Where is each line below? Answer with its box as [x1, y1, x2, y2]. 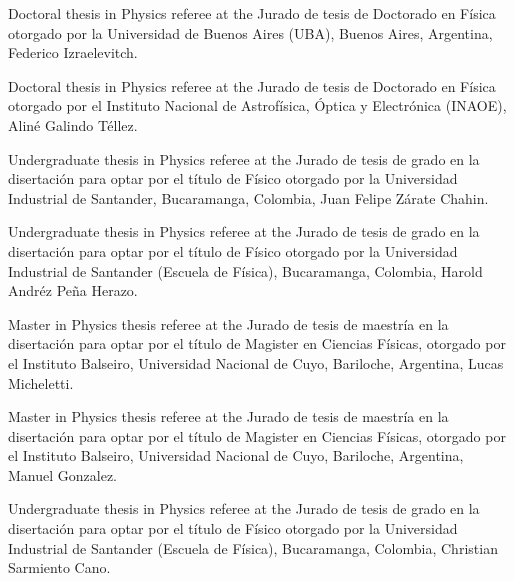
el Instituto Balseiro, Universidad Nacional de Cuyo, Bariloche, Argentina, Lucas [8, 352, 504, 373]
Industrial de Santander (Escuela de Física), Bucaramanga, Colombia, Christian [8, 537, 498, 558]
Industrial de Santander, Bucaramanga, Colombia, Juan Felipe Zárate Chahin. [8, 187, 489, 208]
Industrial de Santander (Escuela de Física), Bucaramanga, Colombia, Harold [8, 260, 483, 281]
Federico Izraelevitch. [8, 42, 138, 63]
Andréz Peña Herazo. [8, 280, 138, 301]
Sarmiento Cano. [8, 557, 111, 578]
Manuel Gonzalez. [8, 464, 117, 485]
